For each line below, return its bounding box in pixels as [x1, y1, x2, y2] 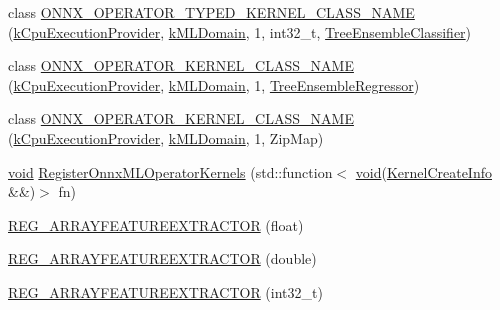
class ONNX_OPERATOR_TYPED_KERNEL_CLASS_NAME [8, 2, 415, 22]
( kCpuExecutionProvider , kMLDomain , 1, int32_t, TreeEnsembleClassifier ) [8, 21, 472, 42]
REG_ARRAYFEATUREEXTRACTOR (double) [8, 248, 317, 269]
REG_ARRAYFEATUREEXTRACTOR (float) [8, 214, 304, 235]
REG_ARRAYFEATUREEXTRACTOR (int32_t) [8, 281, 323, 302]
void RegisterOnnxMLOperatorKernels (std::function [8, 161, 333, 182]
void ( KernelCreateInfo [355, 161, 492, 182]
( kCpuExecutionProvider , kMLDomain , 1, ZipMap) [8, 127, 324, 148]
